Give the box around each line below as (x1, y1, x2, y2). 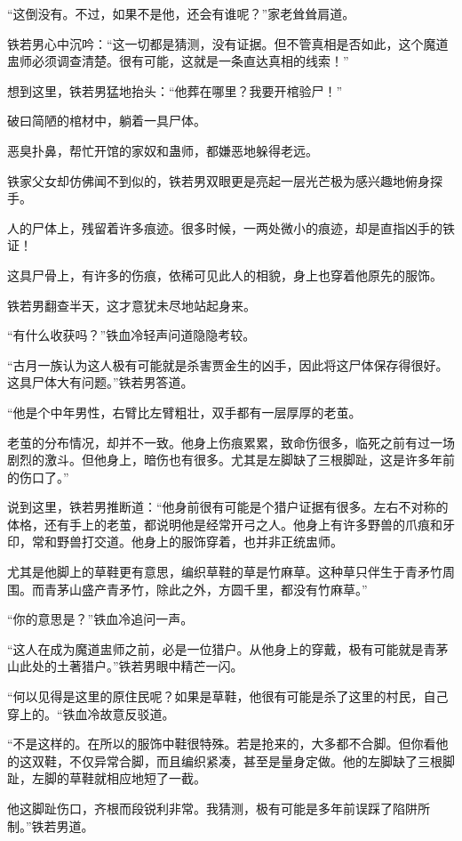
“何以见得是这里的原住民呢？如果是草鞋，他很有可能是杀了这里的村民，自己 (7, 687, 449, 706)
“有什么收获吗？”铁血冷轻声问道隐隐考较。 (7, 326, 256, 344)
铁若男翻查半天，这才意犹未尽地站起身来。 (7, 295, 256, 314)
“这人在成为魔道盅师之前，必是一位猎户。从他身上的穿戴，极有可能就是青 (7, 639, 436, 658)
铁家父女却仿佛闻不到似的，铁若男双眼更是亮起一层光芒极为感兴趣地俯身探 (7, 171, 442, 190)
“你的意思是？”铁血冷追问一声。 (7, 610, 194, 628)
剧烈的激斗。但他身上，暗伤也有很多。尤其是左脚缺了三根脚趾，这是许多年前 (7, 450, 455, 469)
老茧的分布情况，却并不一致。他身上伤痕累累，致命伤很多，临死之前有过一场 (7, 433, 455, 451)
